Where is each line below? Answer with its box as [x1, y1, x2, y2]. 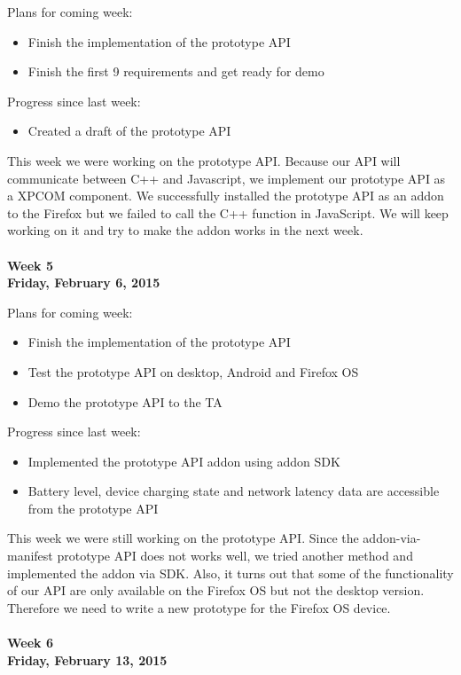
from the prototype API [27, 498, 159, 517]
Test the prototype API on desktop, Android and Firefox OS [27, 362, 359, 381]
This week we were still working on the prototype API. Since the [7, 529, 359, 547]
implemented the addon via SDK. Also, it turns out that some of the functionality [7, 563, 454, 582]
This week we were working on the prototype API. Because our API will [7, 151, 401, 169]
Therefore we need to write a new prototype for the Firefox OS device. [7, 598, 391, 616]
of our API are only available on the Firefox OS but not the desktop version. [7, 581, 425, 600]
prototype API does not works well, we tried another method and [57, 546, 413, 565]
